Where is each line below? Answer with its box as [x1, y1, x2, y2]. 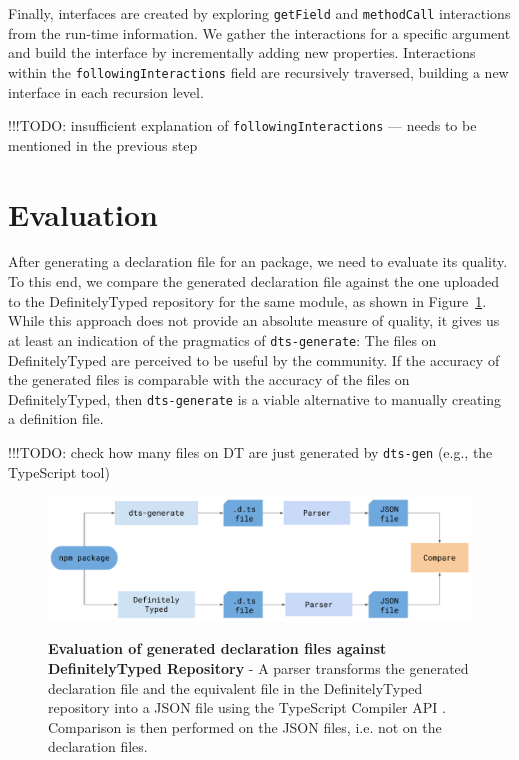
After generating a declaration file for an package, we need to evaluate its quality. [8, 251, 508, 272]
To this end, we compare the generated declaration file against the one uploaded [8, 271, 500, 292]
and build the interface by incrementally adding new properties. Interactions [8, 42, 476, 63]
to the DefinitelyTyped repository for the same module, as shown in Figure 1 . [8, 290, 487, 311]
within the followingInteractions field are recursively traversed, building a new [8, 61, 509, 82]
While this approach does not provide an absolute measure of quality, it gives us [8, 310, 500, 331]
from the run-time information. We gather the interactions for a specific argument [8, 22, 511, 43]
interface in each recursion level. [8, 81, 204, 102]
